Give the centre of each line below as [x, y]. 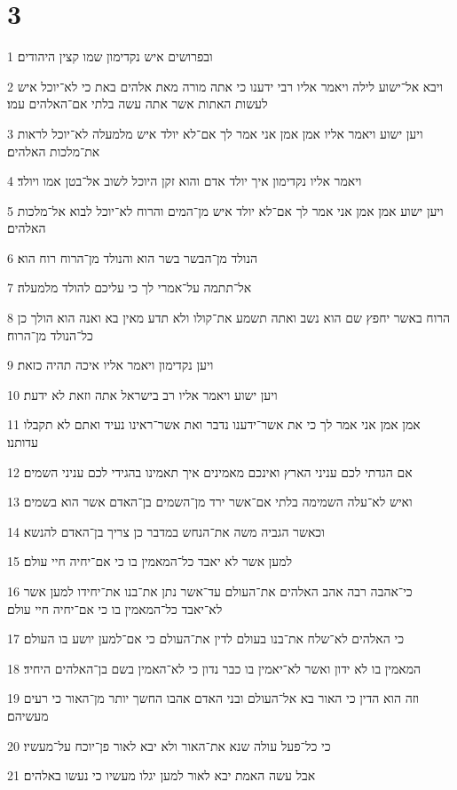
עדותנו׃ [23, 442]
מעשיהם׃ [28, 715]
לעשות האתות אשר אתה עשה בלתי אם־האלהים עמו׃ [138, 104]
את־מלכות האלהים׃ [54, 151]
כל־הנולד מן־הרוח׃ [50, 335]
